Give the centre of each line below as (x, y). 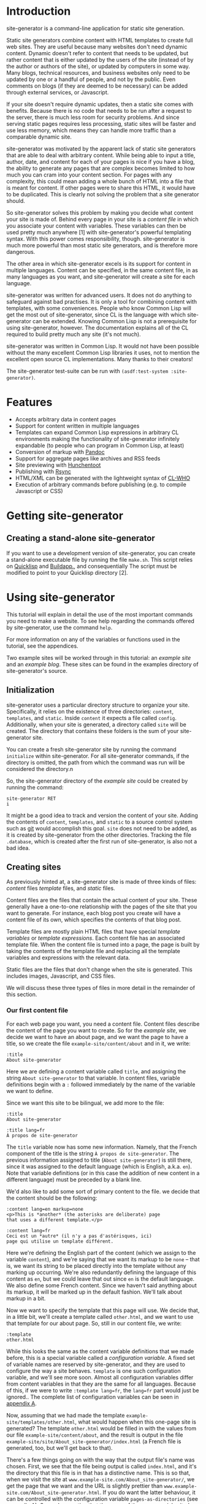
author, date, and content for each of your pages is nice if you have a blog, (101, 161)
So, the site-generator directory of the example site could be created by (97, 781)
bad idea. (18, 848)
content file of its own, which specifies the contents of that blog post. (94, 920)
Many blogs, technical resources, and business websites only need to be (98, 72)
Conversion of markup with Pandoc (60, 451)
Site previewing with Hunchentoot (58, 465)
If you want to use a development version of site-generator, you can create (101, 553)
